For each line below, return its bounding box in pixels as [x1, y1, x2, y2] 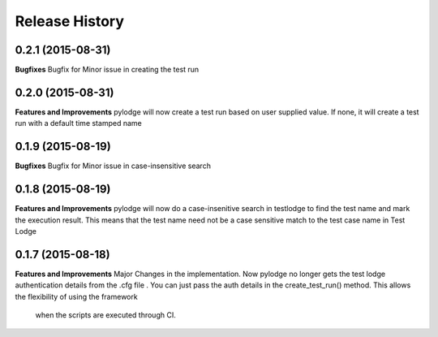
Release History [15, 12, 125, 30]
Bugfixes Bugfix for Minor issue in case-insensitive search [15, 161, 211, 171]
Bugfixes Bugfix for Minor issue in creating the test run [15, 65, 200, 75]
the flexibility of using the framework [15, 292, 138, 301]
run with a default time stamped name [15, 119, 142, 128]
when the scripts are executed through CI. [35, 310, 176, 320]
